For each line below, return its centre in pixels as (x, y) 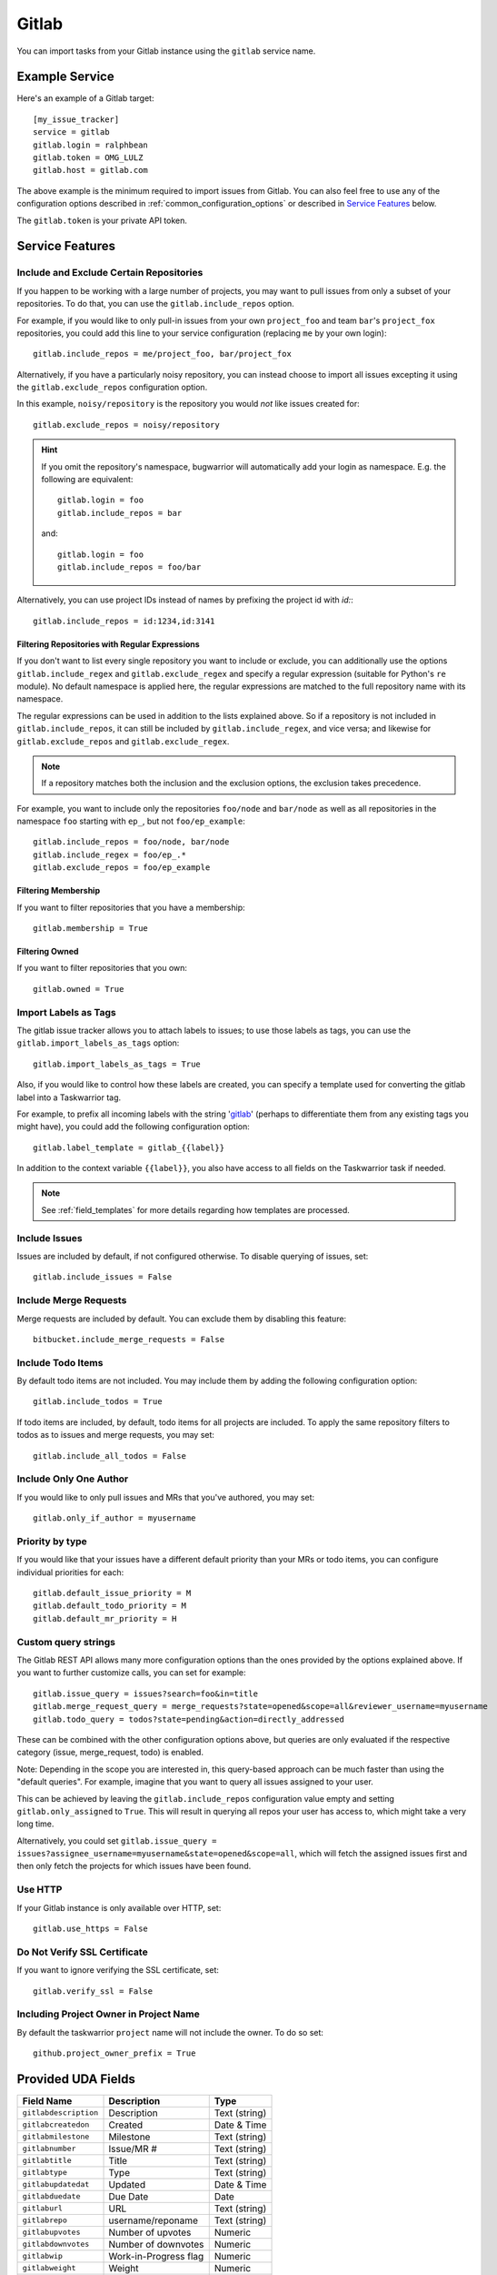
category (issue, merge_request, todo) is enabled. (110, 1753)
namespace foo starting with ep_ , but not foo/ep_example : (131, 821)
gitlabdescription (60, 2113)
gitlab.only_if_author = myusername (114, 1518)
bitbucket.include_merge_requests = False (129, 1339)
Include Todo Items (60, 1362)
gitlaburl (43, 2208)
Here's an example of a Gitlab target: (85, 98)
